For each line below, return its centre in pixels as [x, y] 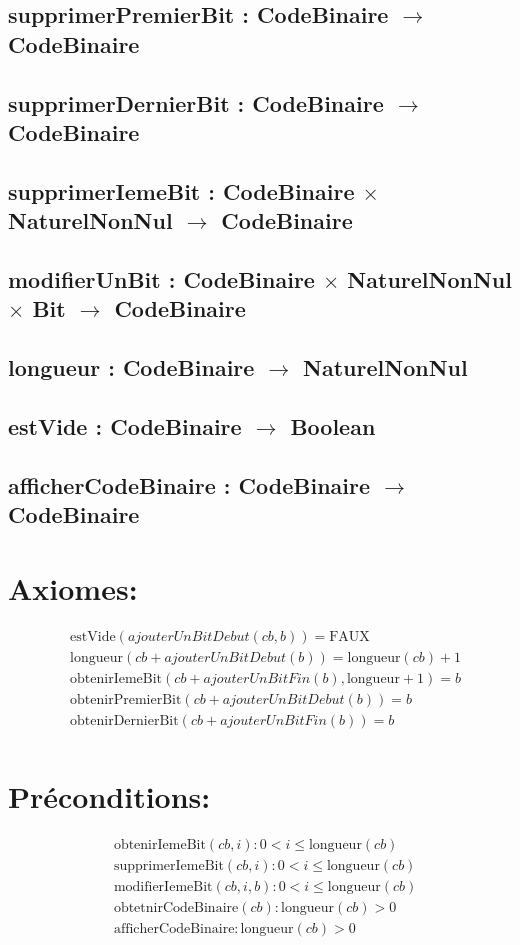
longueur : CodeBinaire [131, 367]
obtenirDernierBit [124, 720]
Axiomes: [73, 587]
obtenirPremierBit [126, 699]
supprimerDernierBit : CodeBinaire [196, 102]
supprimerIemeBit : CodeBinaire [181, 190]
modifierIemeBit [163, 886]
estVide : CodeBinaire [125, 425]
